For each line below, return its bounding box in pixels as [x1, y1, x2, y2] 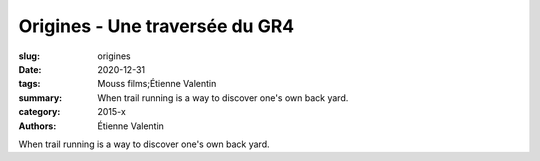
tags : [18, 78, 41, 90]
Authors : [18, 120, 57, 132]
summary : [18, 91, 63, 104]
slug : [18, 50, 40, 62]
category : [18, 106, 61, 118]
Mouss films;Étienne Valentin [97, 78, 217, 90]
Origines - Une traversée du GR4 [18, 15, 295, 37]
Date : [18, 63, 42, 75]
